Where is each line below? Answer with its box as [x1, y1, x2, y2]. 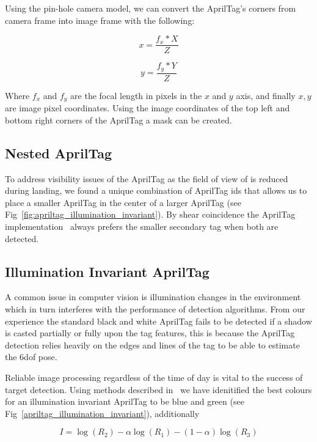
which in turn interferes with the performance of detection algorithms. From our [5, 302, 305, 315]
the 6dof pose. [5, 350, 57, 363]
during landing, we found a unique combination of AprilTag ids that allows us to [5, 184, 307, 197]
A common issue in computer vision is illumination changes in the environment [5, 290, 301, 303]
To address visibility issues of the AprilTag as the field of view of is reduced [5, 172, 288, 185]
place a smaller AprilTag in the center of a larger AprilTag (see [5, 196, 241, 208]
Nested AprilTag [5, 143, 112, 162]
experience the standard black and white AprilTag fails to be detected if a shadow [5, 314, 312, 327]
